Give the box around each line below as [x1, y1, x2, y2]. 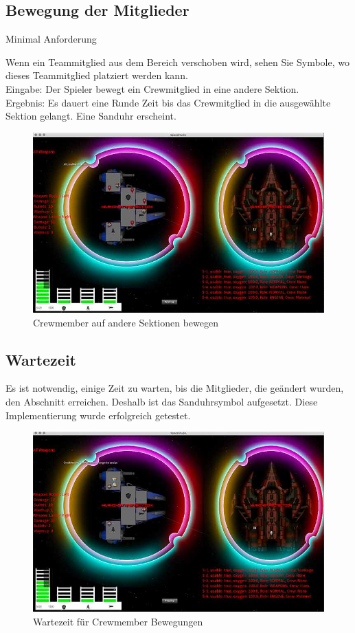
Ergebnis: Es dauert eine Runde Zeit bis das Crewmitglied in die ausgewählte [5, 95, 331, 109]
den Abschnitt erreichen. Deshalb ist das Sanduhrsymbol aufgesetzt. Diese [5, 395, 318, 409]
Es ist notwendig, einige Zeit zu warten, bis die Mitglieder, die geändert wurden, [5, 381, 344, 395]
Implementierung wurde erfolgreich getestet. [5, 408, 191, 422]
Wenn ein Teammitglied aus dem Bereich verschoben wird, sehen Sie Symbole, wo [5, 54, 350, 69]
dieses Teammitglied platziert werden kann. [5, 68, 188, 82]
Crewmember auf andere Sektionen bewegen [33, 315, 218, 329]
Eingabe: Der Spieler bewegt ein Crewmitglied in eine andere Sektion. [5, 81, 299, 96]
